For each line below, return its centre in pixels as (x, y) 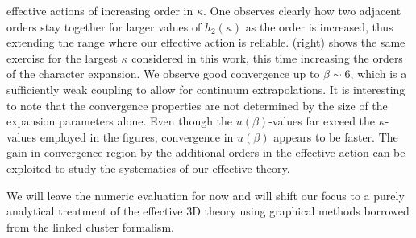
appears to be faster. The (336, 136)
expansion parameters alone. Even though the (120, 121)
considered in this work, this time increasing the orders (267, 57)
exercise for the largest (62, 57)
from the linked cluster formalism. (90, 226)
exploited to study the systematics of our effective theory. (148, 168)
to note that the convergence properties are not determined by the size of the (197, 105)
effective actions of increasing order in (100, 10)
